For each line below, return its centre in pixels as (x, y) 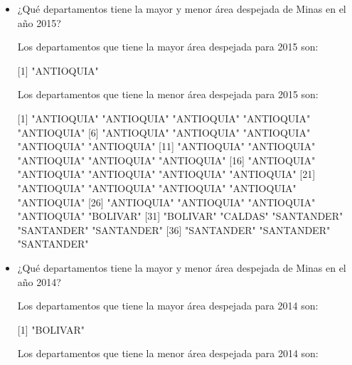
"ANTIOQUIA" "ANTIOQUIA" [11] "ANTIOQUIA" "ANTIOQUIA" (166, 146)
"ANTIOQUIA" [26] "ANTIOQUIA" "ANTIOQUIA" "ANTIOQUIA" (166, 202)
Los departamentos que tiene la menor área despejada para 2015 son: (168, 94)
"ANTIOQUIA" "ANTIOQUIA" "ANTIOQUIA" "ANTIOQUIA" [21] (166, 174)
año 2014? (39, 281)
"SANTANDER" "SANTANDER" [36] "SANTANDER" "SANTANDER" (174, 229)
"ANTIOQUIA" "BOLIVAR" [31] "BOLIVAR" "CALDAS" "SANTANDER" (180, 216)
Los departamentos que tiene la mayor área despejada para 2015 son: (168, 47)
